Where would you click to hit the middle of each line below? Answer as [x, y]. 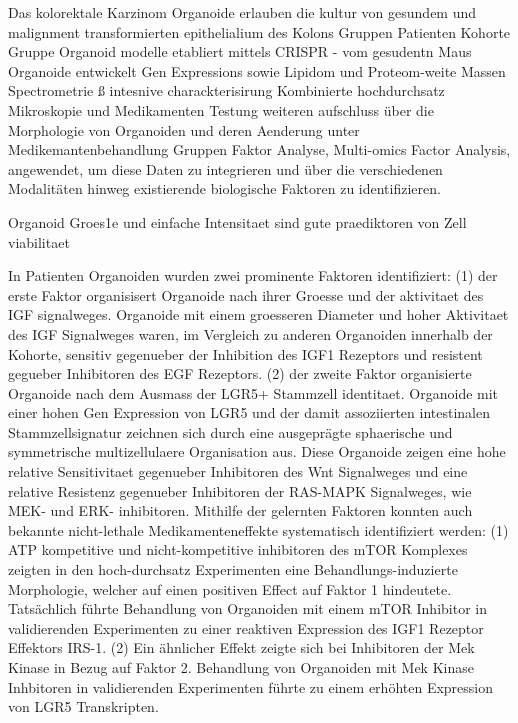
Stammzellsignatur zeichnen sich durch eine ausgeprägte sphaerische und [230, 431]
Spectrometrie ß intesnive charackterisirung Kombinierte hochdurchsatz [226, 90]
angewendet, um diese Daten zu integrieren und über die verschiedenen [225, 168]
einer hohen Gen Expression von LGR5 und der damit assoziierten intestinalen [249, 412]
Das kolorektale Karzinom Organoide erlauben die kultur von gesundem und [242, 12]
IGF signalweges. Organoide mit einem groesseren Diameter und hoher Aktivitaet [258, 314]
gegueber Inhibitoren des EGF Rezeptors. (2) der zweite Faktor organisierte [240, 373]
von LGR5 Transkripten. [83, 706]
